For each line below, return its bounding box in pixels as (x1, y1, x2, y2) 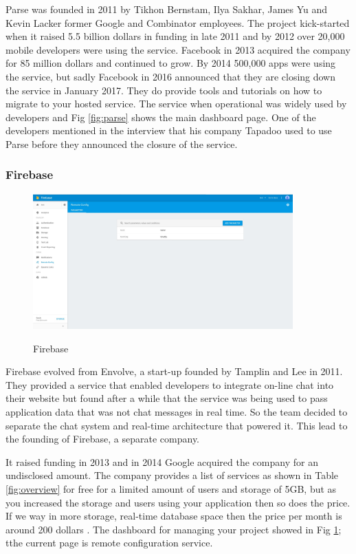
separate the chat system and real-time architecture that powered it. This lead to (5, 418, 348, 432)
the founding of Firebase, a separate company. (5, 432, 200, 446)
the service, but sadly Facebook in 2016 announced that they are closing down (5, 69, 336, 83)
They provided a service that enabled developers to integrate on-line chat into (5, 377, 334, 392)
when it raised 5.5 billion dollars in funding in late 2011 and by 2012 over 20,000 (5, 29, 345, 43)
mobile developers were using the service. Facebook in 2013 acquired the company (5, 42, 351, 56)
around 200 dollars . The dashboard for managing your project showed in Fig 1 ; (5, 522, 342, 536)
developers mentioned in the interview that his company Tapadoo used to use (5, 123, 332, 138)
